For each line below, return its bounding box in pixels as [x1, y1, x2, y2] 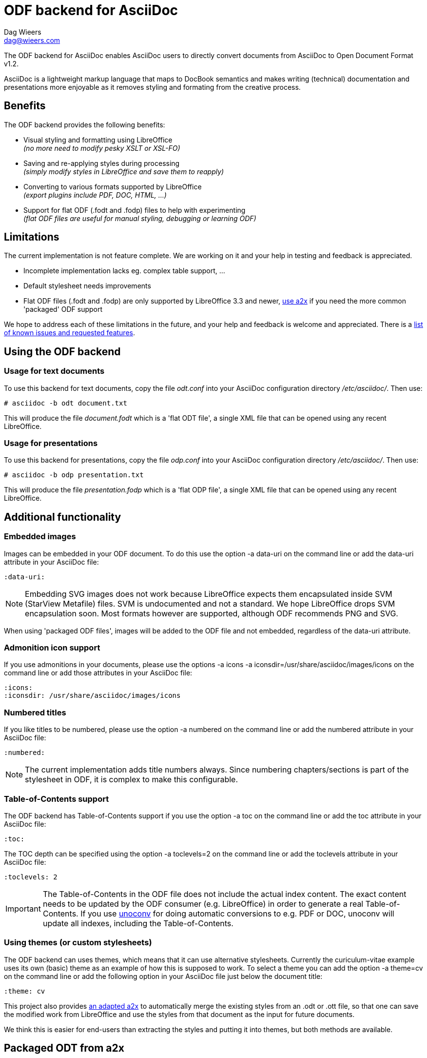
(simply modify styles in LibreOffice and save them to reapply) [23, 167, 224, 176]
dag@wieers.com [4, 36, 60, 44]
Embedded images [4, 531, 76, 542]
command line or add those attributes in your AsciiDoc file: [4, 669, 193, 677]
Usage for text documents [4, 366, 105, 376]
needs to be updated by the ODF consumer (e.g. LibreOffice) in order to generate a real [42, 898, 364, 909]
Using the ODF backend [4, 345, 121, 358]
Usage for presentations [4, 438, 98, 448]
